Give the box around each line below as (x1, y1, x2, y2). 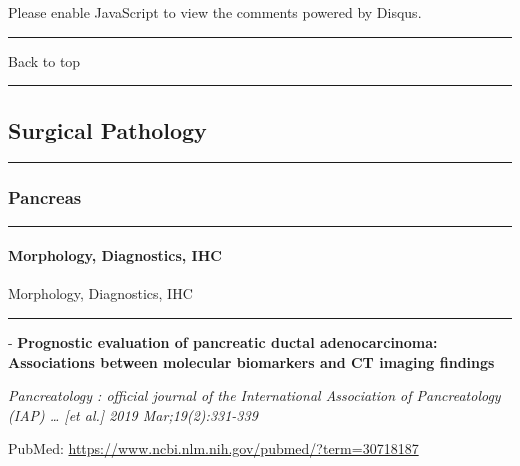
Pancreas (8, 185, 82, 210)
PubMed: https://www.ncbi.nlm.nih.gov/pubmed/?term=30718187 (8, 438, 419, 459)
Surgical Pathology (8, 114, 207, 145)
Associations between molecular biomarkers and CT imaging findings (8, 351, 495, 372)
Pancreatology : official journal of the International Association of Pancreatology (8, 385, 501, 406)
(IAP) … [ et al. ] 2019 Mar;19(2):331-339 (8, 404, 258, 425)
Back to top (8, 50, 81, 71)
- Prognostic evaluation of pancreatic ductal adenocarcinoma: (8, 332, 438, 352)
